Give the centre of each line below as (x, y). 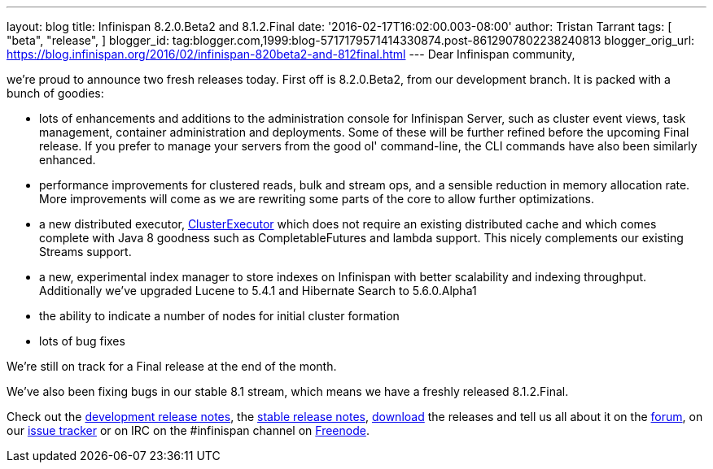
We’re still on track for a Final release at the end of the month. (172, 366)
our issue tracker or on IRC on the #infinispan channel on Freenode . (188, 430)
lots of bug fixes (82, 341)
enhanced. (68, 160)
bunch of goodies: (55, 93)
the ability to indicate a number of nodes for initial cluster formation (219, 316)
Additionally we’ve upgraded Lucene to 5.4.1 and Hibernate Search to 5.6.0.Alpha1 (258, 291)
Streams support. (85, 252)
